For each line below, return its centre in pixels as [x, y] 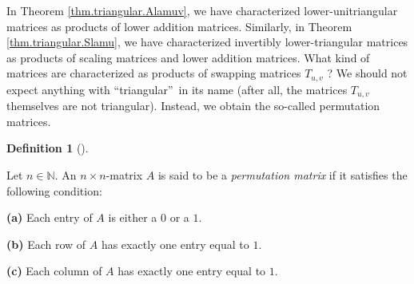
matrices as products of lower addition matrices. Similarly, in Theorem [179, 26]
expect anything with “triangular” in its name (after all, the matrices [177, 89]
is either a [133, 217]
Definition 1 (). [48, 148]
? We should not [367, 73]
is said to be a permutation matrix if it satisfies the [283, 175]
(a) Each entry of [50, 217]
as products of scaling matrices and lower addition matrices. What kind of [188, 57]
